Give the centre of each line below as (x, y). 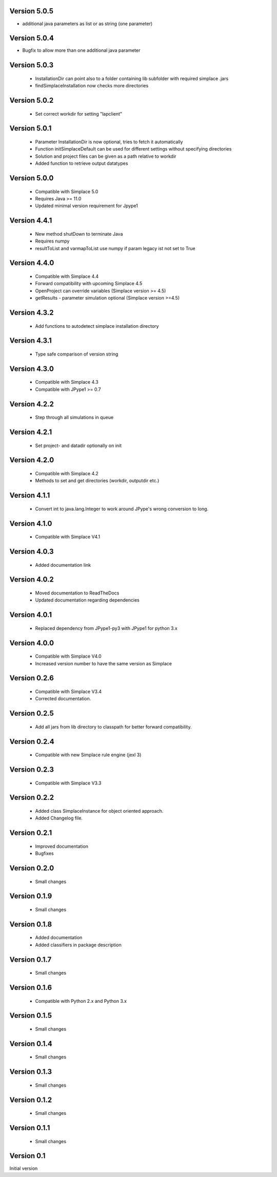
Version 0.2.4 (32, 742)
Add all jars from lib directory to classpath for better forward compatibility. (113, 726)
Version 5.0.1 (31, 128)
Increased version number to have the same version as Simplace (103, 663)
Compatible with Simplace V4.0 (68, 656)
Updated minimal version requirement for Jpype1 (87, 206)
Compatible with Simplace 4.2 (67, 473)
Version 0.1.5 (31, 1015)
